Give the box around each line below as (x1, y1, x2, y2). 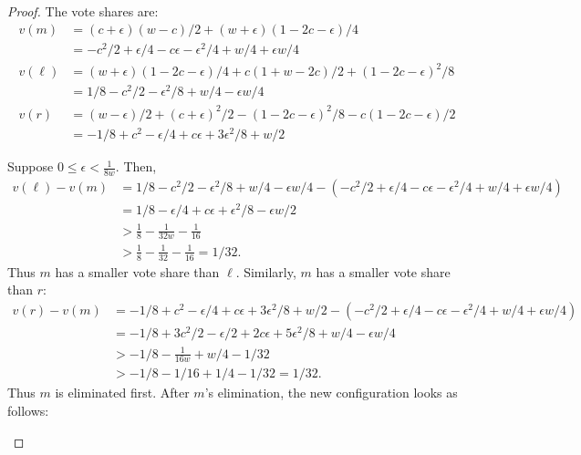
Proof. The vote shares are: (7, 2, 159, 20)
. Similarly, (235, 262, 296, 281)
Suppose (7, 157, 54, 176)
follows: (7, 401, 49, 420)
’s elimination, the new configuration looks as (204, 383, 458, 402)
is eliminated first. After (55, 383, 190, 402)
